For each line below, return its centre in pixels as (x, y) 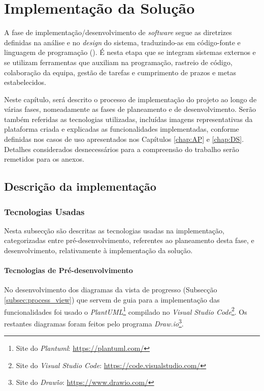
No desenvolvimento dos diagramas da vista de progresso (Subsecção (111, 290)
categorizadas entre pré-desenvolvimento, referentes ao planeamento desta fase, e (129, 240)
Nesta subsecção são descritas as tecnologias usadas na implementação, (114, 230)
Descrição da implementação (80, 186)
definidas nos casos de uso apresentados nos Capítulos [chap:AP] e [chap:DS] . (124, 139)
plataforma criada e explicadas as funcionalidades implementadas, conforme (122, 129)
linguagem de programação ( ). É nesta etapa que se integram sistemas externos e (130, 52)
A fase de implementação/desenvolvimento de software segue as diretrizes (118, 32)
